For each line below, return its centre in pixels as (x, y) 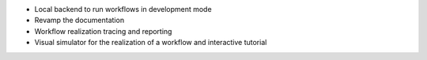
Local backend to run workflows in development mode (123, 9)
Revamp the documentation (79, 21)
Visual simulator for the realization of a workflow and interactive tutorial (151, 43)
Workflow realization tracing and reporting (103, 31)
